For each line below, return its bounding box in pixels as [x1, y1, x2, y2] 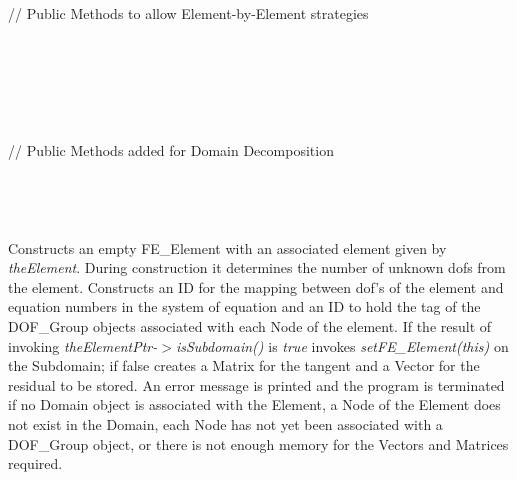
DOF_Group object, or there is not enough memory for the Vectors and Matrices [8, 433, 509, 454]
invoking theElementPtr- [8, 335, 158, 356]
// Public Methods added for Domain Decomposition [8, 139, 334, 160]
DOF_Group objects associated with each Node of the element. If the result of [8, 316, 492, 337]
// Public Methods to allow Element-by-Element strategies [8, 2, 369, 23]
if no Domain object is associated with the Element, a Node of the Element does [8, 394, 501, 415]
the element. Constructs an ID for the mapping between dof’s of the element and [8, 276, 504, 297]
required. [8, 453, 63, 474]
